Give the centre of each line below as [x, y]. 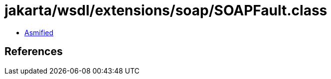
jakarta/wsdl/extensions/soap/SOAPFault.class [166, 10]
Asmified [39, 32]
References [34, 52]
